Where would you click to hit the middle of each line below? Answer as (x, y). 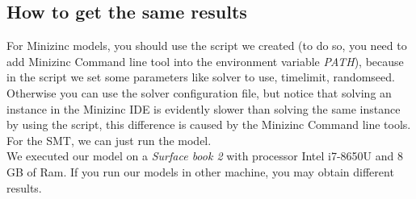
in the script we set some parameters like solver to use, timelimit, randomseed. (201, 77)
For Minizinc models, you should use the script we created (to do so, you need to (207, 46)
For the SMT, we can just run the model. (109, 140)
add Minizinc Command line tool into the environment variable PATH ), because (205, 61)
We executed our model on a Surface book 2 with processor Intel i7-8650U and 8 (205, 156)
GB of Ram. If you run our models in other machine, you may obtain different (200, 171)
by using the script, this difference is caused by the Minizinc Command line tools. (209, 124)
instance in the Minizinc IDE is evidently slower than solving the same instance (204, 108)
